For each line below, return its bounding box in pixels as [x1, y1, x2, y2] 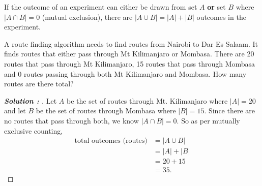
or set [207, 2, 226, 12]
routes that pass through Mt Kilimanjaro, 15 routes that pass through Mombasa [4, 58, 255, 69]
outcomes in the [196, 11, 246, 22]
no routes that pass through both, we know [4, 115, 139, 126]
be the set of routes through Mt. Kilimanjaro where [66, 95, 228, 106]
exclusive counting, [4, 125, 63, 136]
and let [4, 105, 26, 116]
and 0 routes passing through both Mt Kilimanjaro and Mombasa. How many [4, 68, 247, 79]
